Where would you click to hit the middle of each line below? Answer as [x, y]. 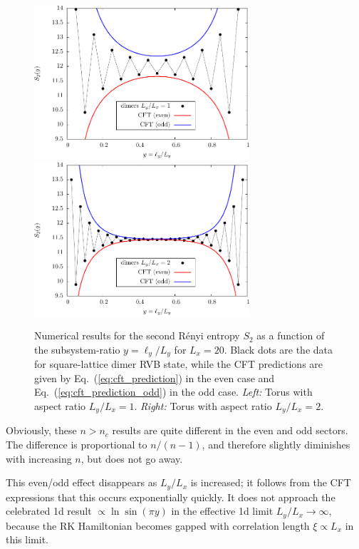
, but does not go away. [132, 458]
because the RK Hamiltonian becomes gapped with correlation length [158, 525]
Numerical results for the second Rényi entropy [137, 335]
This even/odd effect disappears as [82, 482]
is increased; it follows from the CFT [271, 482]
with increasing [39, 458]
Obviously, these [41, 430]
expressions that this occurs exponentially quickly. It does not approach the [171, 497]
